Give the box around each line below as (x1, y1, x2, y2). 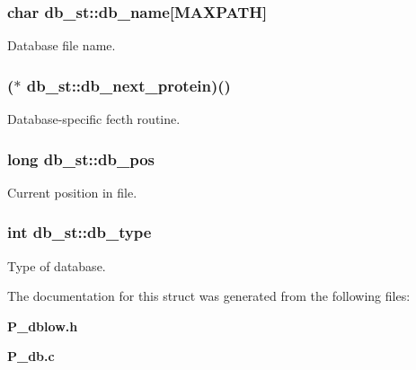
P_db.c (7, 347, 55, 366)
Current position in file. (7, 182, 137, 201)
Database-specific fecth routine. (7, 110, 181, 128)
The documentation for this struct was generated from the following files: (7, 286, 411, 305)
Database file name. (7, 36, 116, 55)
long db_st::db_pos (7, 147, 155, 170)
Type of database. (7, 256, 106, 275)
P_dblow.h (7, 316, 78, 335)
